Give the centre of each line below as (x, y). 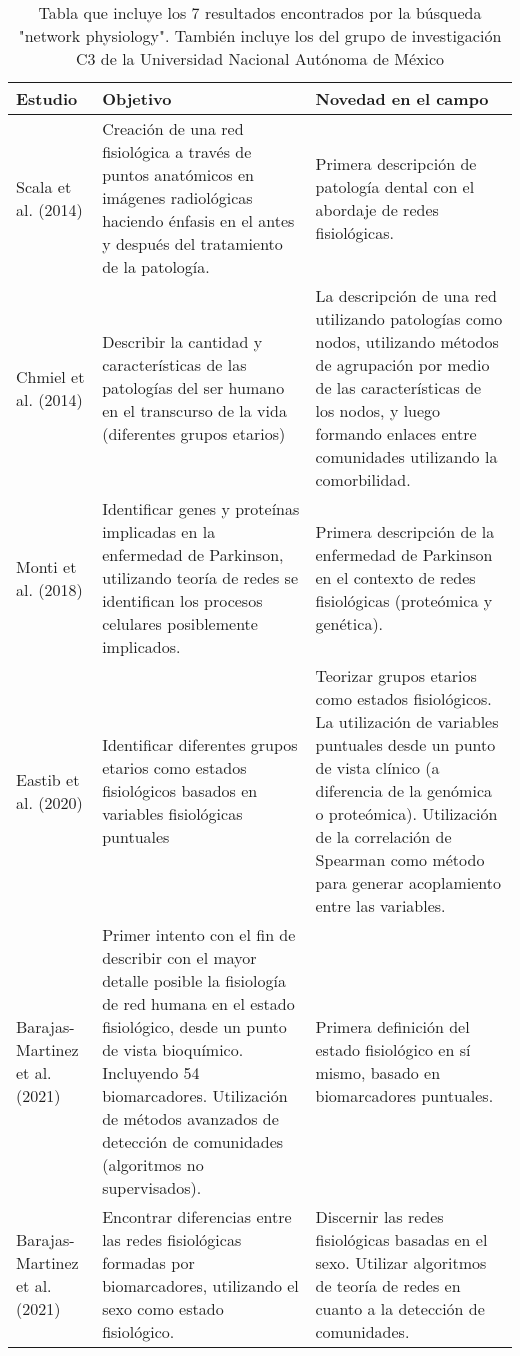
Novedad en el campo (402, 98)
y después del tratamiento (192, 243)
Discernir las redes (379, 1216)
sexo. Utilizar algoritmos (401, 1262)
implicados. (141, 646)
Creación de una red (173, 128)
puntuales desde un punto (405, 744)
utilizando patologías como (409, 318)
